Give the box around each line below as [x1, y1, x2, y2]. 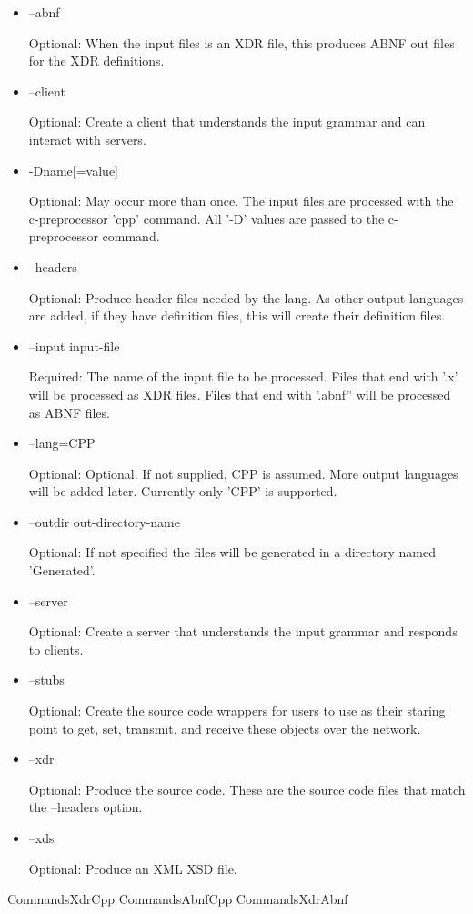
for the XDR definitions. [28, 51, 165, 70]
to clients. [28, 639, 84, 658]
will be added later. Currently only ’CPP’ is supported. [28, 482, 337, 501]
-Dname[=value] [28, 160, 118, 179]
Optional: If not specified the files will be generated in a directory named [28, 543, 436, 562]
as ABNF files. [28, 402, 110, 421]
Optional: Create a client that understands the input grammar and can [28, 112, 426, 131]
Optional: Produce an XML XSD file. [28, 858, 237, 878]
